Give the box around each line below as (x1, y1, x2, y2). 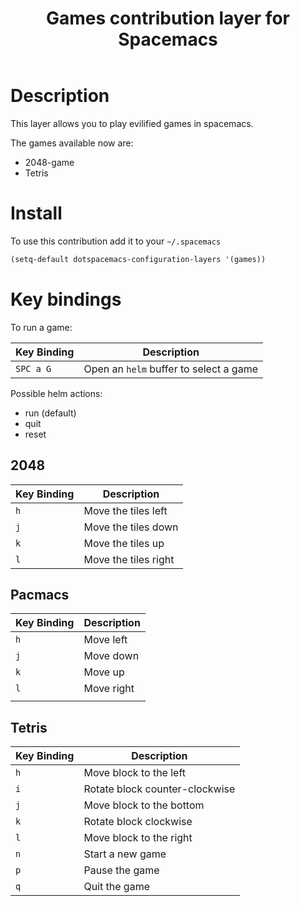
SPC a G (15, 363, 52, 374)
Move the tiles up (83, 536, 165, 550)
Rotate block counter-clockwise (83, 782, 236, 796)
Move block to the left (83, 766, 187, 780)
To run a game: (10, 321, 73, 333)
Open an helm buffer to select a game (83, 362, 259, 376)
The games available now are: (10, 137, 134, 149)
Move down (83, 649, 140, 663)
